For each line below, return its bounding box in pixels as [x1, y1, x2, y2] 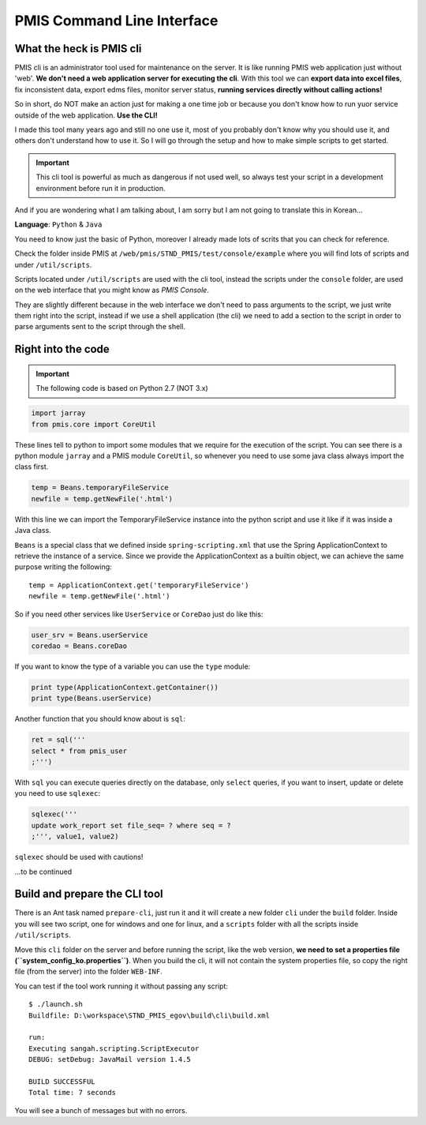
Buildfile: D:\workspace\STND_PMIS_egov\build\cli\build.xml [28, 1011, 270, 1020]
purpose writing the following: [14, 562, 112, 572]
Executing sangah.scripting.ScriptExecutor [28, 1044, 200, 1053]
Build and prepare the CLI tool [14, 887, 163, 901]
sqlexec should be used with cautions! [14, 853, 144, 862]
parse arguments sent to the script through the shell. [14, 322, 185, 332]
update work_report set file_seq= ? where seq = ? [31, 821, 232, 830]
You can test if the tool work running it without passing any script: [14, 981, 229, 991]
